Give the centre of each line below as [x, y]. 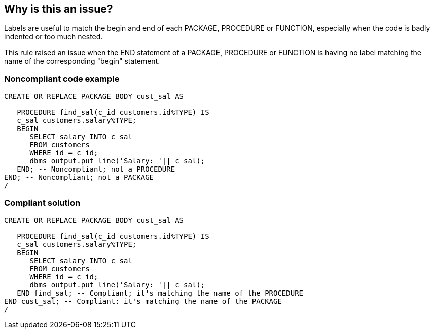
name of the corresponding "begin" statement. [82, 61]
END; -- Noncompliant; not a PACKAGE [79, 177]
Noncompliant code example [62, 79]
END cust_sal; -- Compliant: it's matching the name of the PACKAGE [143, 301]
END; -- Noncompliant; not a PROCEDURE [96, 169]
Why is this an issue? [59, 9]
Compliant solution [42, 203]
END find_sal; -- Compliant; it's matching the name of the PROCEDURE [160, 293]
